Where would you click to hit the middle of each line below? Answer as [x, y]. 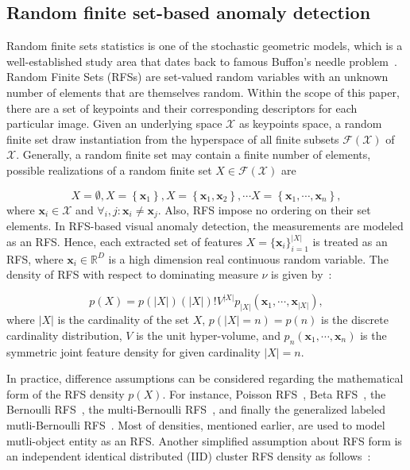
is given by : [302, 274]
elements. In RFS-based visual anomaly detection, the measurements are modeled [205, 225]
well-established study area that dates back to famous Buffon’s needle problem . [202, 61]
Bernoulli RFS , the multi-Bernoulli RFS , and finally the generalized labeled [196, 409]
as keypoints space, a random [310, 123]
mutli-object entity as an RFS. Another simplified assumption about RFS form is [204, 440]
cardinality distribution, [64, 335]
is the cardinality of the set [123, 320]
